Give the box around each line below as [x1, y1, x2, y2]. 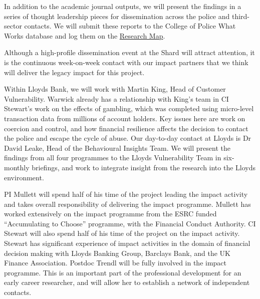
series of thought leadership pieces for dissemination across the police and [4, 11, 230, 21]
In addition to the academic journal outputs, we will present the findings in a [4, 1, 241, 11]
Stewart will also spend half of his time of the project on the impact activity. [4, 228, 240, 238]
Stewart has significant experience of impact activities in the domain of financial [4, 238, 250, 248]
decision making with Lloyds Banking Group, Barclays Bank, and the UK [4, 247, 230, 258]
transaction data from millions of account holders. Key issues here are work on [4, 113, 245, 123]
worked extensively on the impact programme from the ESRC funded [4, 208, 217, 219]
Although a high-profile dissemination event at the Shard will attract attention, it [4, 47, 255, 58]
